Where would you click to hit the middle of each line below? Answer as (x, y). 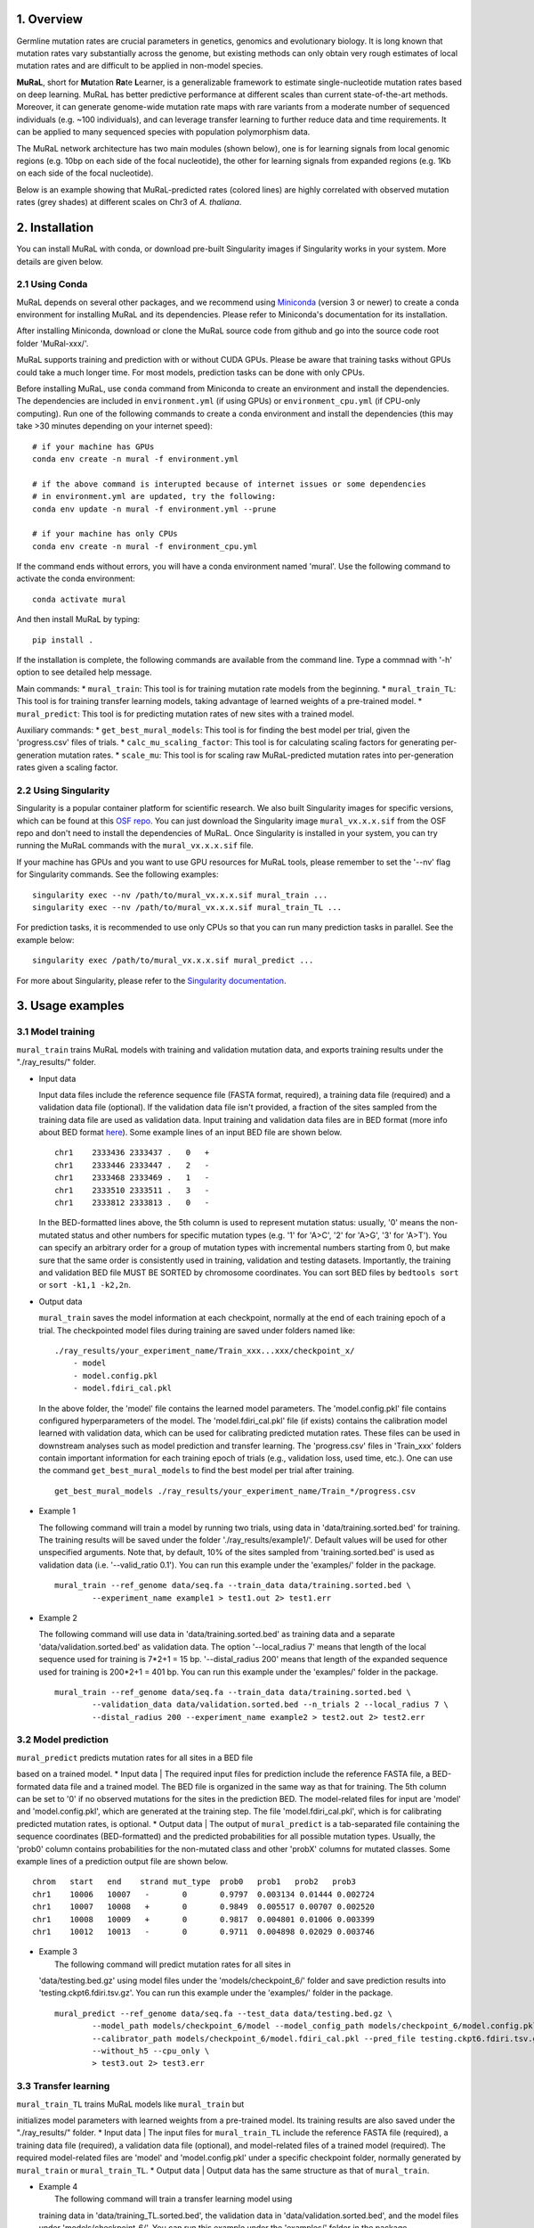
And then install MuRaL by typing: (78, 619)
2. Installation (55, 228)
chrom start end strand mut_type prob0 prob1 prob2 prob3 (194, 1882)
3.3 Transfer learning (63, 2086)
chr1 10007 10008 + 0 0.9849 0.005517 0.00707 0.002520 (204, 1907)
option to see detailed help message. (84, 672)
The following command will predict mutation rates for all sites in (173, 1964)
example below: (45, 939)
